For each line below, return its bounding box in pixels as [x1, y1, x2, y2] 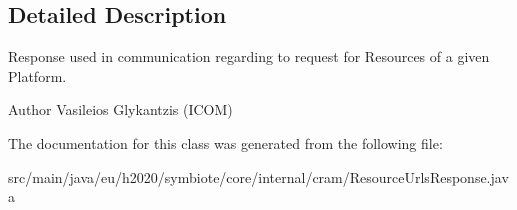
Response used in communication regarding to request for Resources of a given [8, 46, 490, 67]
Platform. [8, 65, 67, 86]
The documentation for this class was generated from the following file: [8, 132, 443, 153]
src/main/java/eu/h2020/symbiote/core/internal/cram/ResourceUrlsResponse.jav [8, 166, 509, 187]
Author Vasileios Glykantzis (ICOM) [8, 99, 233, 120]
